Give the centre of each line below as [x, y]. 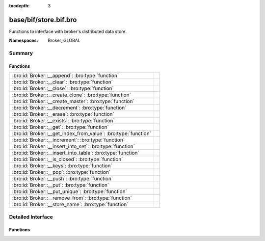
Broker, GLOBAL [64, 40]
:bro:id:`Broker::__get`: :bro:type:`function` [60, 127]
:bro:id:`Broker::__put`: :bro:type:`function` [61, 185]
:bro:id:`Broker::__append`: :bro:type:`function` [66, 76]
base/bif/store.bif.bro [43, 20]
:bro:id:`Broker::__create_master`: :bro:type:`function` [73, 102]
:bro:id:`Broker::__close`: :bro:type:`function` [63, 88]
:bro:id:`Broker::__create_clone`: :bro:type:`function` [71, 95]
